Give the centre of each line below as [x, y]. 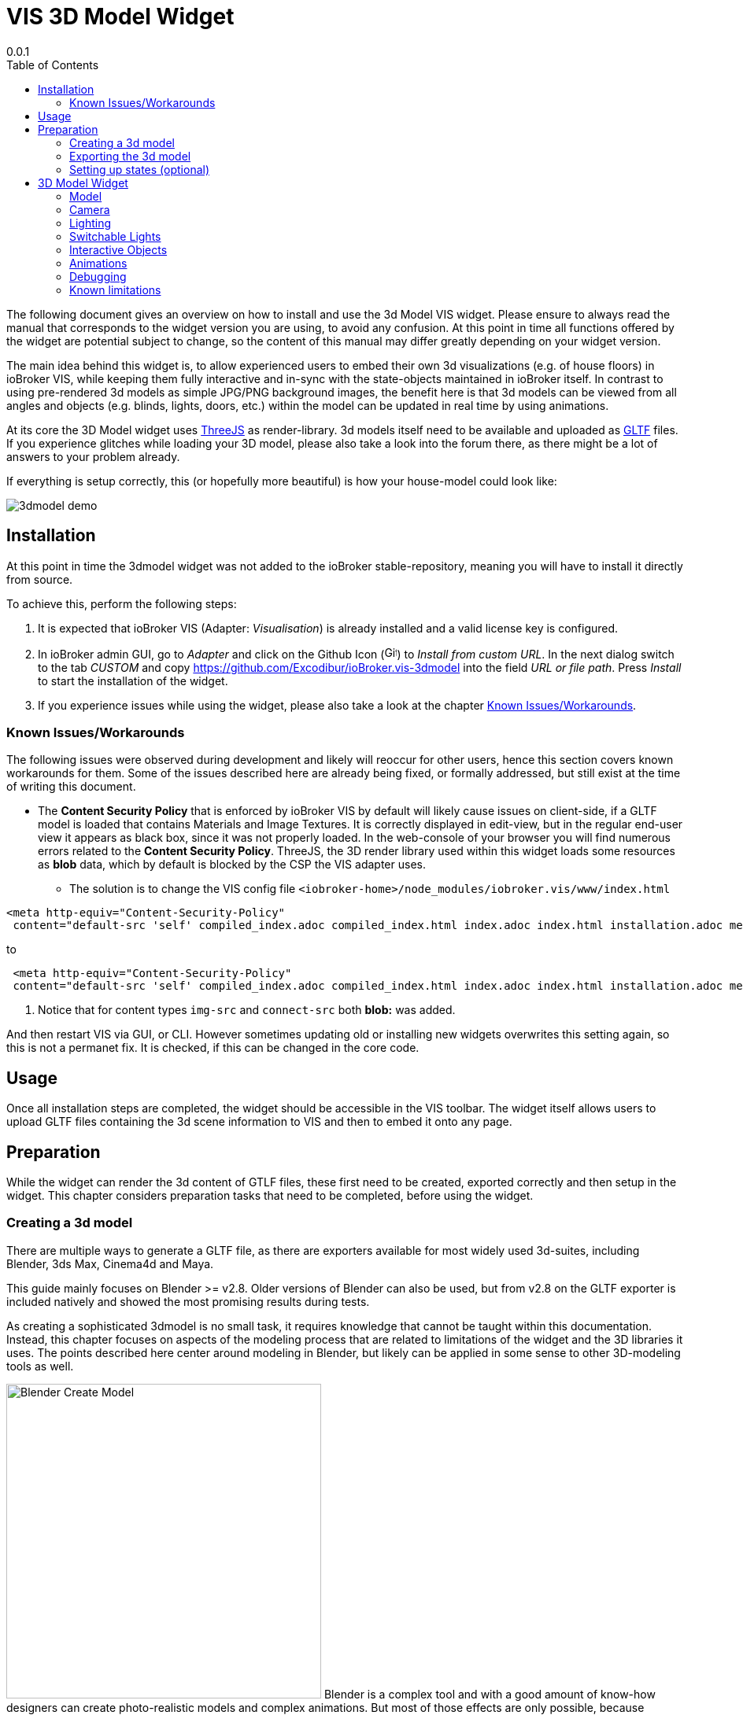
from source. [40, 579]
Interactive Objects [118, 249]
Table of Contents [53, 65]
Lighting [90, 223]
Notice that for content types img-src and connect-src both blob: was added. [247, 1010]
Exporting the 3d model [130, 156]
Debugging [98, 276]
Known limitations [115, 290]
